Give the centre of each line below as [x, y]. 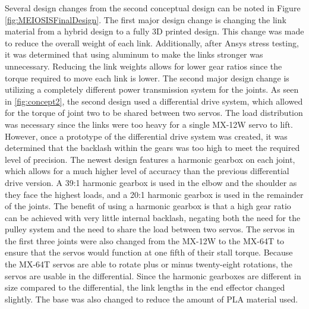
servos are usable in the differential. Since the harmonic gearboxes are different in [153, 275]
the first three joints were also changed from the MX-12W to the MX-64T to [145, 240]
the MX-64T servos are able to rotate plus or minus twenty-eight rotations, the [149, 264]
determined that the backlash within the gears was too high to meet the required [152, 148]
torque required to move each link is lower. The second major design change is [147, 78]
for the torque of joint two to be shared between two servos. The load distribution [154, 113]
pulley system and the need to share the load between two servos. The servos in [150, 229]
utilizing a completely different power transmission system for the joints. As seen [152, 89]
